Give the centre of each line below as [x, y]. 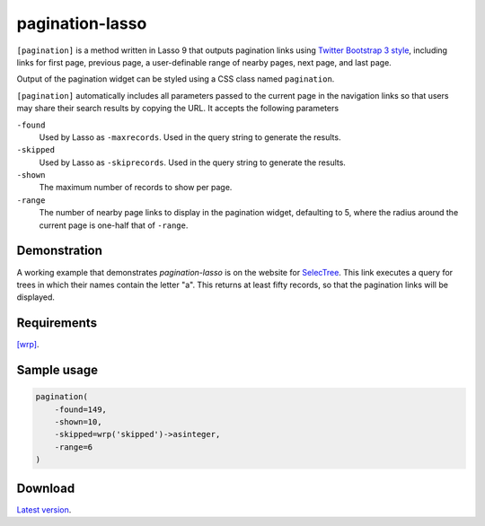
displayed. [36, 297]
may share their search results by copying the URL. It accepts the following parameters [178, 109]
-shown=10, [78, 422]
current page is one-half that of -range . [114, 225]
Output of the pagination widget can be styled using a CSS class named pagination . [176, 79]
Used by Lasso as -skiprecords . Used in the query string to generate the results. [192, 162]
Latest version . [44, 509]
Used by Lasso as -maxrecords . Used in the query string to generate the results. [190, 137]
